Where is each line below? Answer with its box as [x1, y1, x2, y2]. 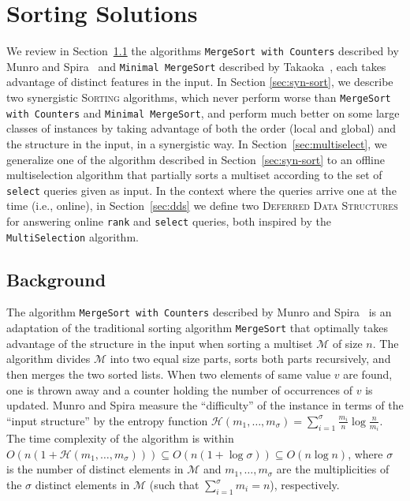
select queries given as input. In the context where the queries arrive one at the [6, 181, 397, 198]
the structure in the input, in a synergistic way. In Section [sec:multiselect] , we [6, 135, 387, 151]
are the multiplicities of [276, 461, 389, 477]
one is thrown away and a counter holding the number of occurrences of [6, 381, 353, 398]
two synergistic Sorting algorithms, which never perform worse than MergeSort [6, 89, 391, 106]
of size [332, 335, 363, 351]
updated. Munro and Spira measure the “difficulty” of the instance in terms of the [6, 397, 404, 413]
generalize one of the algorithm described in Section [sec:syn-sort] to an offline [6, 151, 385, 167]
